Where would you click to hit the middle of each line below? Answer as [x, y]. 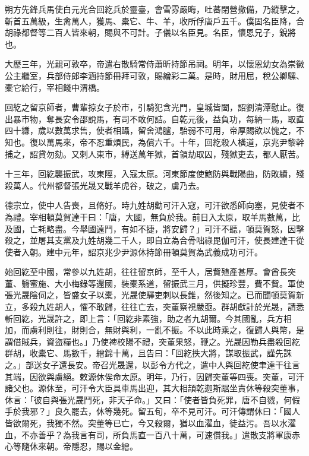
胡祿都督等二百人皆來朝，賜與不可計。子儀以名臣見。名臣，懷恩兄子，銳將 [150, 32]
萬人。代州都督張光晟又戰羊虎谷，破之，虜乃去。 [108, 185]
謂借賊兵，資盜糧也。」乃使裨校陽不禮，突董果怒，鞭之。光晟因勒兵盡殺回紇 [152, 341]
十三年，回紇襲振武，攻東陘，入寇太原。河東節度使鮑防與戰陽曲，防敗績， [150, 174]
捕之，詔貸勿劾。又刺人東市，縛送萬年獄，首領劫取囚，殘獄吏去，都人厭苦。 [154, 153]
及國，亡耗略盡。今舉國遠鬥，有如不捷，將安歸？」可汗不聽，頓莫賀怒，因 [150, 228]
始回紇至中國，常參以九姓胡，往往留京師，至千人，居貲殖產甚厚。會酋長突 [150, 272]
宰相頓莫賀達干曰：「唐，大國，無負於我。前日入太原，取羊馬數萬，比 [165, 216]
